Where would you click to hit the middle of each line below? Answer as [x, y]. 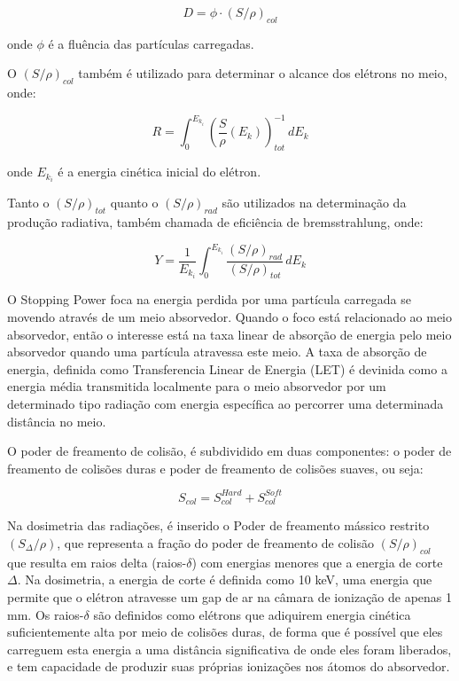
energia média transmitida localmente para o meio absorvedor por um [197, 386]
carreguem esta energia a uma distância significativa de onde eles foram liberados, [229, 649]
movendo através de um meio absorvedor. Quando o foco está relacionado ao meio [230, 317]
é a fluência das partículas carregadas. [151, 43]
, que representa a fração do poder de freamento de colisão [215, 542]
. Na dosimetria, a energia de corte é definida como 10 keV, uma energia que [225, 579]
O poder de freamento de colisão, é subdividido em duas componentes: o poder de [229, 451]
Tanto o [28, 203]
